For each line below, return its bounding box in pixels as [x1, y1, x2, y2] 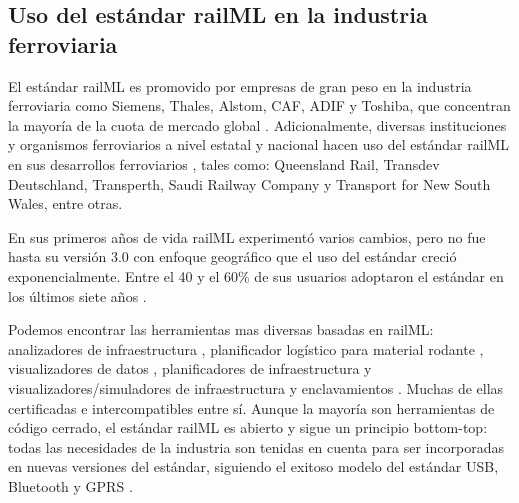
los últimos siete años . [8, 285, 147, 306]
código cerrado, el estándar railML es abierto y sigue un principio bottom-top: [8, 417, 488, 438]
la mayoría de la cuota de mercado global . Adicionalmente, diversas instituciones [8, 114, 507, 135]
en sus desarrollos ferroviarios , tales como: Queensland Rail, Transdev [8, 153, 440, 174]
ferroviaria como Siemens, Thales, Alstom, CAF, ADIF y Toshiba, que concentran [8, 95, 511, 116]
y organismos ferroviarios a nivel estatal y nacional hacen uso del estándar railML [8, 134, 510, 155]
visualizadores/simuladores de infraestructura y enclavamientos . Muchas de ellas [8, 377, 504, 398]
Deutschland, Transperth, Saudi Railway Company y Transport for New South [8, 173, 491, 194]
